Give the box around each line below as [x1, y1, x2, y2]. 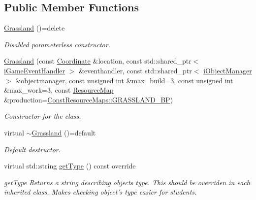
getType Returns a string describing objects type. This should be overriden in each [4, 177, 250, 187]
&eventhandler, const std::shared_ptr [79, 65, 192, 75]
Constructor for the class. [4, 111, 81, 121]
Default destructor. [4, 144, 61, 154]
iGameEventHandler [4, 65, 65, 75]
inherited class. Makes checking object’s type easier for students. [4, 187, 197, 197]
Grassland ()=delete [4, 23, 65, 33]
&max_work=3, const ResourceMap [4, 85, 114, 95]
